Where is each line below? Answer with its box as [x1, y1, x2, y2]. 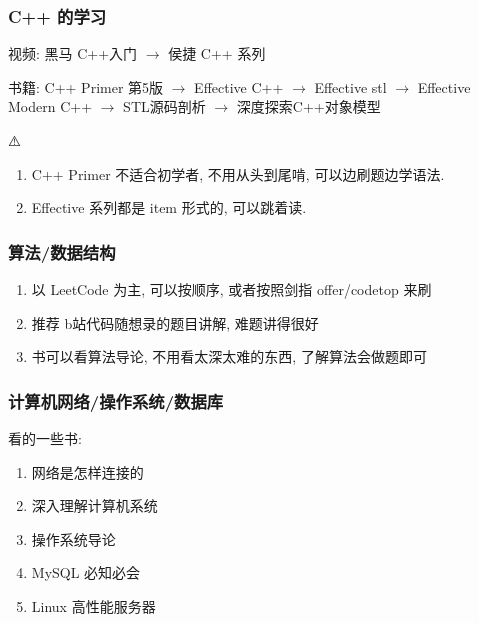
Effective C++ [194, 76, 284, 97]
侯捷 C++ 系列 [168, 43, 266, 64]
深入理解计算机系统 [31, 495, 158, 516]
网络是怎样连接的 [31, 461, 144, 482]
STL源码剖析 [123, 96, 206, 117]
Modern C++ [8, 96, 93, 117]
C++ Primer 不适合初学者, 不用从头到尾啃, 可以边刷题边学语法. [31, 163, 445, 184]
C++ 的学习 [8, 3, 107, 28]
